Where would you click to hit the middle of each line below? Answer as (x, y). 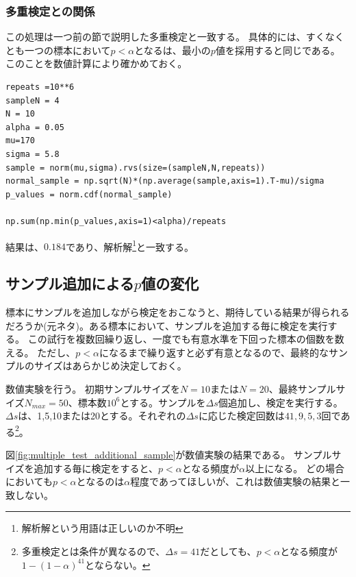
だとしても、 (228, 551)
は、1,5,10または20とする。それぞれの (102, 416)
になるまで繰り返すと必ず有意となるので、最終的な (214, 352)
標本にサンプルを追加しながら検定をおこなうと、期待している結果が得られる (178, 311)
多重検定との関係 (50, 11)
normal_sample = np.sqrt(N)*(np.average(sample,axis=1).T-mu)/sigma (165, 181)
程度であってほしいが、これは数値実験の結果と (236, 481)
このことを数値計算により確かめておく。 (97, 63)
